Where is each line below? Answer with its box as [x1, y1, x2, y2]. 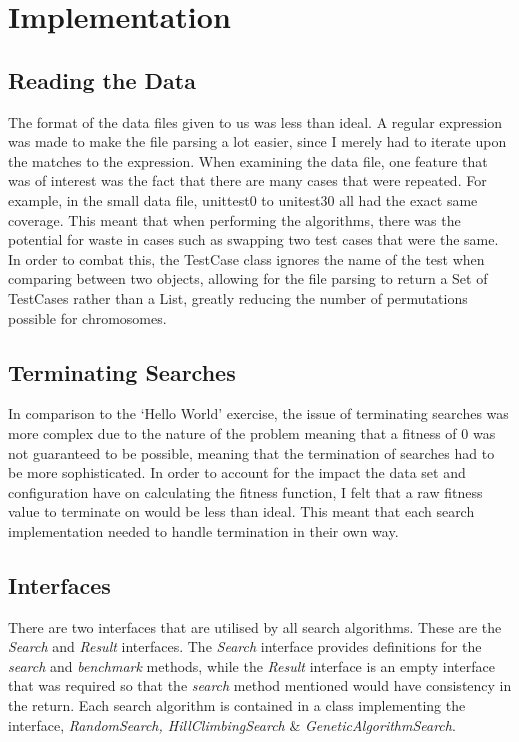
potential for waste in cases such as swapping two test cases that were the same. [8, 229, 499, 250]
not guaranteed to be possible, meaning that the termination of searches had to [8, 442, 495, 463]
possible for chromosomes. [8, 307, 167, 328]
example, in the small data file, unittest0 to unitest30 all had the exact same [8, 189, 478, 210]
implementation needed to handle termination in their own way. [8, 520, 399, 541]
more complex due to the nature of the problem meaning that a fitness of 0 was [8, 422, 496, 443]
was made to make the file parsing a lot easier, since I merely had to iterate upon [8, 131, 507, 152]
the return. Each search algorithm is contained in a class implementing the [8, 695, 466, 716]
